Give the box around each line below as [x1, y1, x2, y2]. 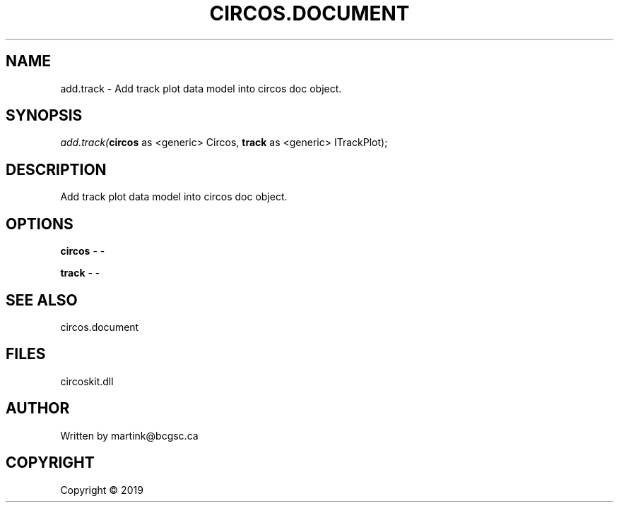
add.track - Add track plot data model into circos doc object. [60, 82, 342, 95]
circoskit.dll [60, 375, 114, 387]
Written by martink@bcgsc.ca [60, 429, 199, 442]
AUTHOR [6, 399, 70, 418]
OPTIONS [6, 214, 73, 233]
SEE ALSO [6, 291, 78, 309]
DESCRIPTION [6, 160, 107, 179]
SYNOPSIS [6, 107, 83, 125]
